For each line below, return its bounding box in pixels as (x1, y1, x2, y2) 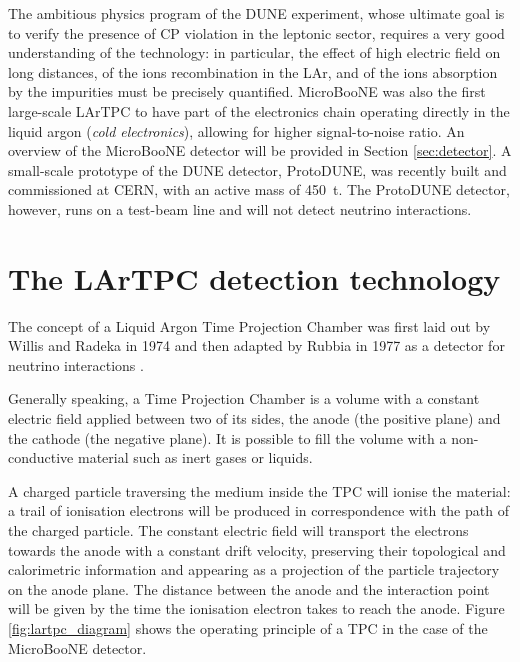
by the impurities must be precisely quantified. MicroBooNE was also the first (8, 81, 486, 102)
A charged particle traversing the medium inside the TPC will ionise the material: (8, 480, 511, 501)
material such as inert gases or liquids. (77, 447, 313, 468)
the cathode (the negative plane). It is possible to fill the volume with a (8, 427, 447, 448)
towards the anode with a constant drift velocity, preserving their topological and (8, 539, 506, 560)
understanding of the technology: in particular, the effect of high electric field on (8, 42, 501, 63)
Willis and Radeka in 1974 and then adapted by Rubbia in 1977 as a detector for (8, 335, 505, 356)
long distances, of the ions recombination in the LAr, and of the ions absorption (8, 61, 498, 82)
